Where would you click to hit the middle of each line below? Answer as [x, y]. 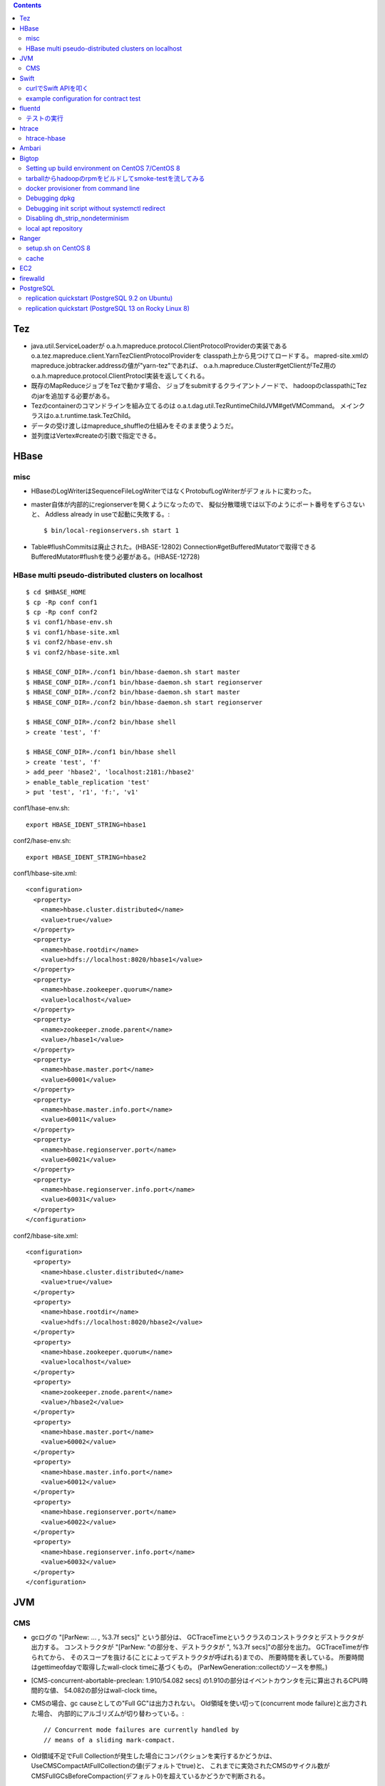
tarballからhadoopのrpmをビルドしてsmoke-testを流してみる [115, 178]
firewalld [32, 278]
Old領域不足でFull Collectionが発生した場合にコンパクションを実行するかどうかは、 [154, 1756]
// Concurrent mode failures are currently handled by [142, 1730]
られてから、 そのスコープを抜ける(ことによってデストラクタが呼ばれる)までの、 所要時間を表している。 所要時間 [197, 1657]
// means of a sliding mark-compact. [110, 1740]
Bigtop [29, 158]
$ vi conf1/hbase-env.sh [69, 622]
